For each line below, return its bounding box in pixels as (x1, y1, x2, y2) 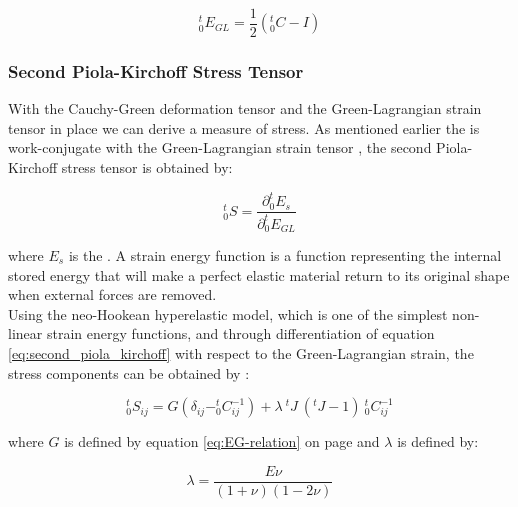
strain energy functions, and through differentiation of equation (46, 323, 435, 344)
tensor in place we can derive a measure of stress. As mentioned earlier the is (8, 117, 480, 138)
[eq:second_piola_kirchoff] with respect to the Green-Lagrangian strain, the (8, 342, 474, 363)
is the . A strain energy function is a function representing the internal (68, 245, 502, 266)
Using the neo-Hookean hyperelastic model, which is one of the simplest (8, 303, 448, 324)
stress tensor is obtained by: (61, 157, 233, 178)
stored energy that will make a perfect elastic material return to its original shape (8, 264, 510, 285)
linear (8, 323, 43, 344)
